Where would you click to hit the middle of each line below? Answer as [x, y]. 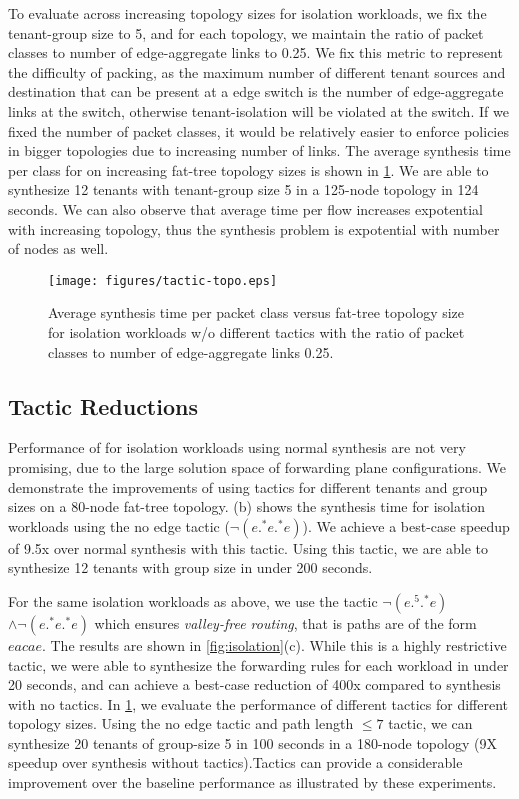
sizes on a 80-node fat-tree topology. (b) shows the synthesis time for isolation [247, 506]
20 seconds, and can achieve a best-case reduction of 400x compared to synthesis [254, 684]
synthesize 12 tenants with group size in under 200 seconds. [190, 567]
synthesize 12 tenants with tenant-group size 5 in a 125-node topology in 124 [243, 189]
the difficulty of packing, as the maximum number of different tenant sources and [257, 71]
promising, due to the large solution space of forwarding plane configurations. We [257, 466]
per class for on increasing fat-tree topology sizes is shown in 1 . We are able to [248, 169]
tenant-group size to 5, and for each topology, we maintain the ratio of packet [246, 32]
